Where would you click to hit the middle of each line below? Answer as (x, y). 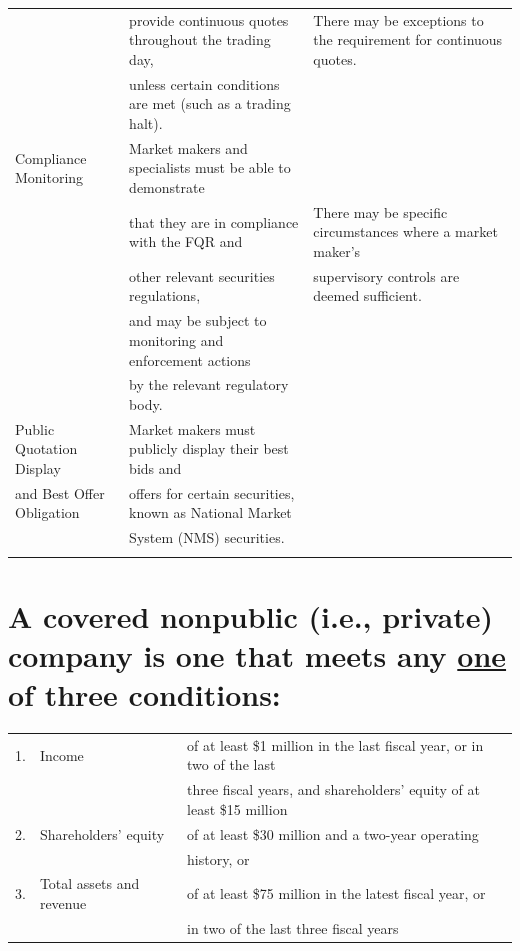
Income (61, 754)
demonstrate (167, 187)
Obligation (47, 512)
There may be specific (380, 211)
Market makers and (188, 147)
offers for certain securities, (212, 492)
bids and (155, 467)
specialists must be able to (210, 167)
